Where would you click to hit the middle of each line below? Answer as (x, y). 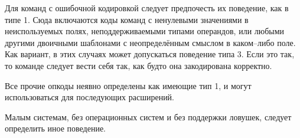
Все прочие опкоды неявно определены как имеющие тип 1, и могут (128, 85)
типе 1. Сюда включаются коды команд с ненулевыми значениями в (127, 19)
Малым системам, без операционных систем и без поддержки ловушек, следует (148, 116)
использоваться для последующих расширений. (90, 97)
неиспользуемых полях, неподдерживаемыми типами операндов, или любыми (145, 31)
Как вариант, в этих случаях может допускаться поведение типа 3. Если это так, (150, 54)
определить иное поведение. (56, 128)
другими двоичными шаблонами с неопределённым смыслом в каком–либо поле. (150, 42)
